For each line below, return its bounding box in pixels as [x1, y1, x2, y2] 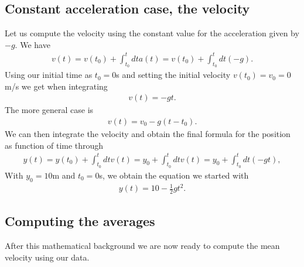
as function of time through [5, 139, 104, 151]
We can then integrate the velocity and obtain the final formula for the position [5, 127, 291, 139]
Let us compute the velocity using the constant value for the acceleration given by [5, 27, 299, 39]
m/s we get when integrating [5, 80, 108, 92]
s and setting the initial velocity [116, 69, 231, 81]
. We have [15, 38, 50, 50]
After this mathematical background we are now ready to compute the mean [5, 239, 280, 252]
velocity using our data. [5, 251, 90, 263]
